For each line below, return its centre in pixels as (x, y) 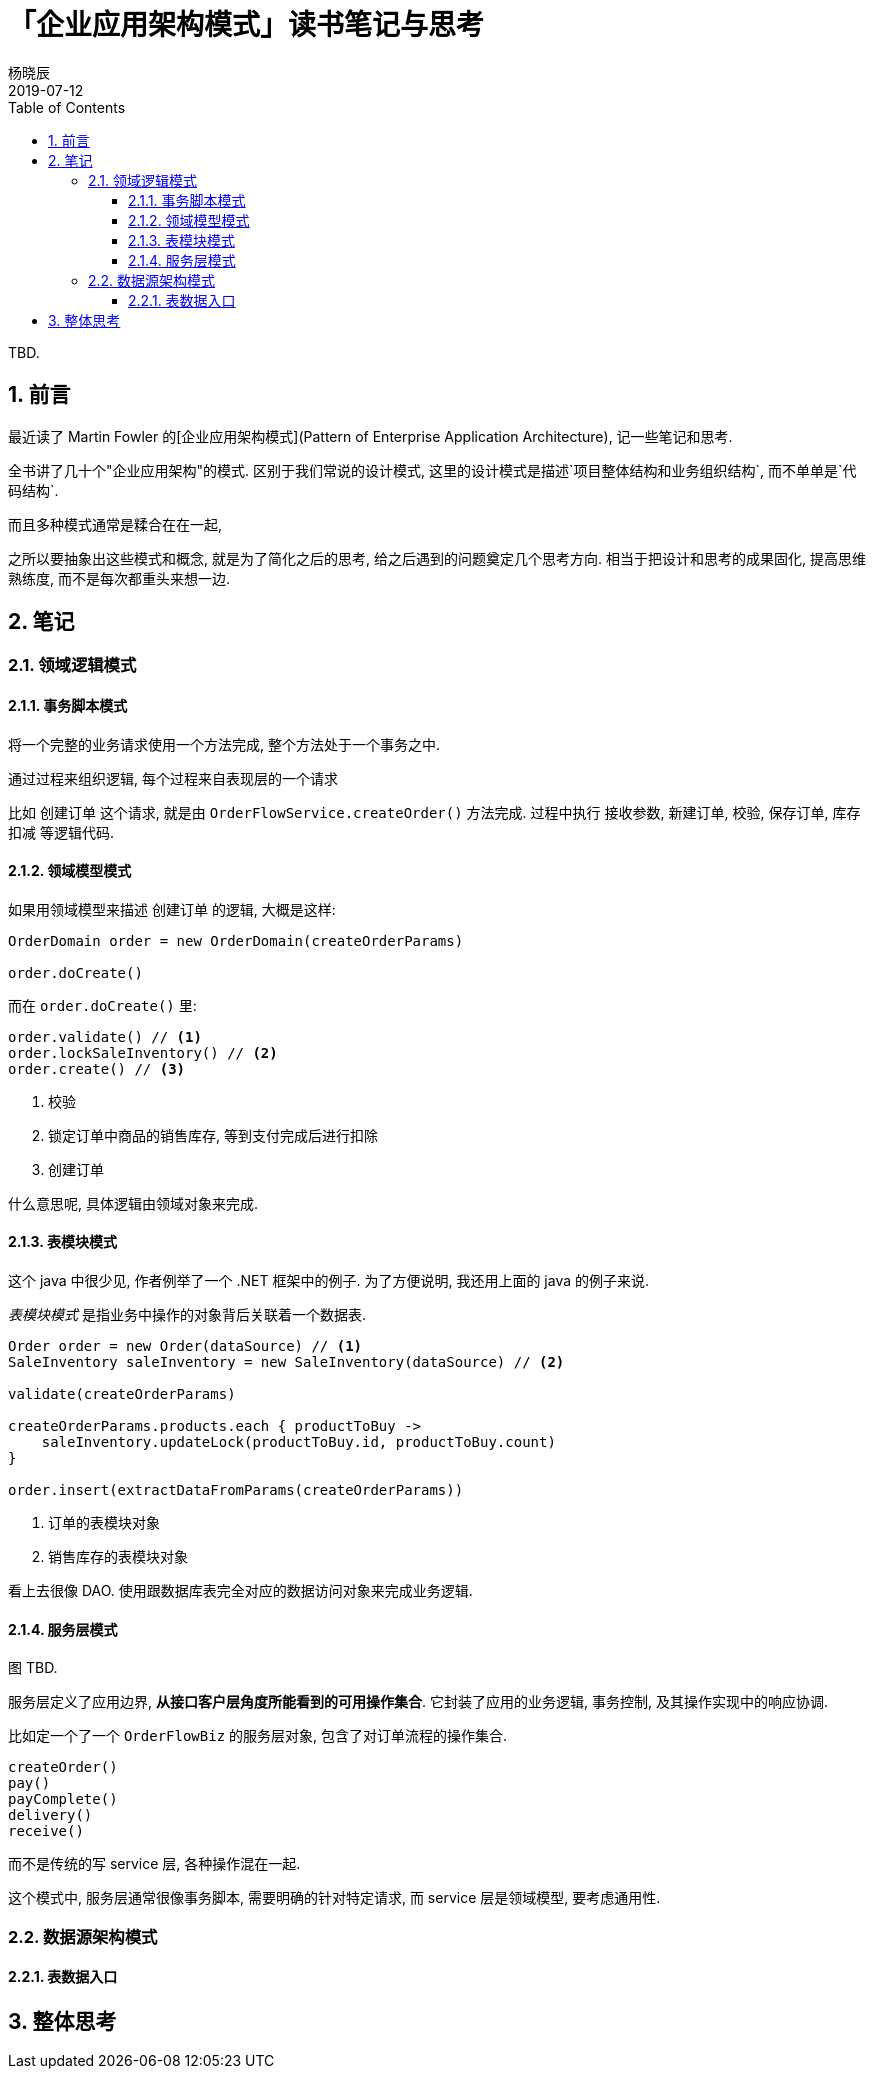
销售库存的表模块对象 (118, 1557)
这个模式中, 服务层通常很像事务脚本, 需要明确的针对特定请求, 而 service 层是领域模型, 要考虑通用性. (334, 1898)
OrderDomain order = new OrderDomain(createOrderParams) (236, 940)
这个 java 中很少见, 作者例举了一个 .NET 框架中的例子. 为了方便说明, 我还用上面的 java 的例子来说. (329, 1281)
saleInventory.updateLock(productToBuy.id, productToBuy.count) (298, 1442)
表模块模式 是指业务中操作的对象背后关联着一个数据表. (187, 1315)
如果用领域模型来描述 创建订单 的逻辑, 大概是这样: (172, 909)
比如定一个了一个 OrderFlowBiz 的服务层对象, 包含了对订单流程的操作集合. (258, 1736)
